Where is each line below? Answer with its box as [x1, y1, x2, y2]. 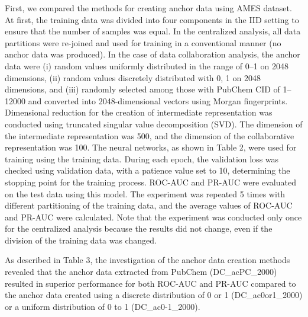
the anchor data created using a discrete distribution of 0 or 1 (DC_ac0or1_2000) [5, 289, 303, 301]
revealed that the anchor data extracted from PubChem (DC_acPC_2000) [5, 265, 277, 278]
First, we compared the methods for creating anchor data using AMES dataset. [5, 2, 292, 14]
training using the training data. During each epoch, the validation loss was [5, 152, 279, 165]
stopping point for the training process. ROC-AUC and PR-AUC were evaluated [5, 175, 296, 188]
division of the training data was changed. [5, 233, 157, 246]
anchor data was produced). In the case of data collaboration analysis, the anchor [5, 48, 300, 60]
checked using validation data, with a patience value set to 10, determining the [5, 164, 290, 177]
